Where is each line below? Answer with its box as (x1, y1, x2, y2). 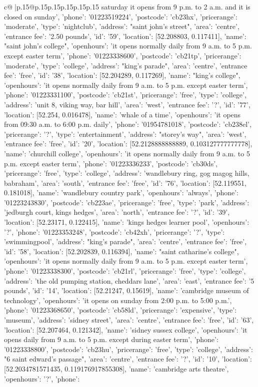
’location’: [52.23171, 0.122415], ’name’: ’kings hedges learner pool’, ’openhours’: (4, 217, 249, 227)
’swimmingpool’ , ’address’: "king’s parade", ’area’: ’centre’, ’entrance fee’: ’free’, (4, 236, 247, 247)
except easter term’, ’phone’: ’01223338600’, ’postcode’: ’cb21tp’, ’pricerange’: (4, 50, 241, 60)
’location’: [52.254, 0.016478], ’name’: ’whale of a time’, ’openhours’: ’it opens (4, 109, 241, 119)
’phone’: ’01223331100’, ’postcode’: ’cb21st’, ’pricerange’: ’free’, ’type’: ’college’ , (4, 89, 246, 100)
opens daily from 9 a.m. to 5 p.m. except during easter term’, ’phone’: (4, 334, 218, 345)
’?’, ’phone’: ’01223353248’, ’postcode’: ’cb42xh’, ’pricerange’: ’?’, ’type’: (4, 226, 225, 237)
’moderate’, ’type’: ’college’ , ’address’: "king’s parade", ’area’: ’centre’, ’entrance (4, 60, 247, 70)
